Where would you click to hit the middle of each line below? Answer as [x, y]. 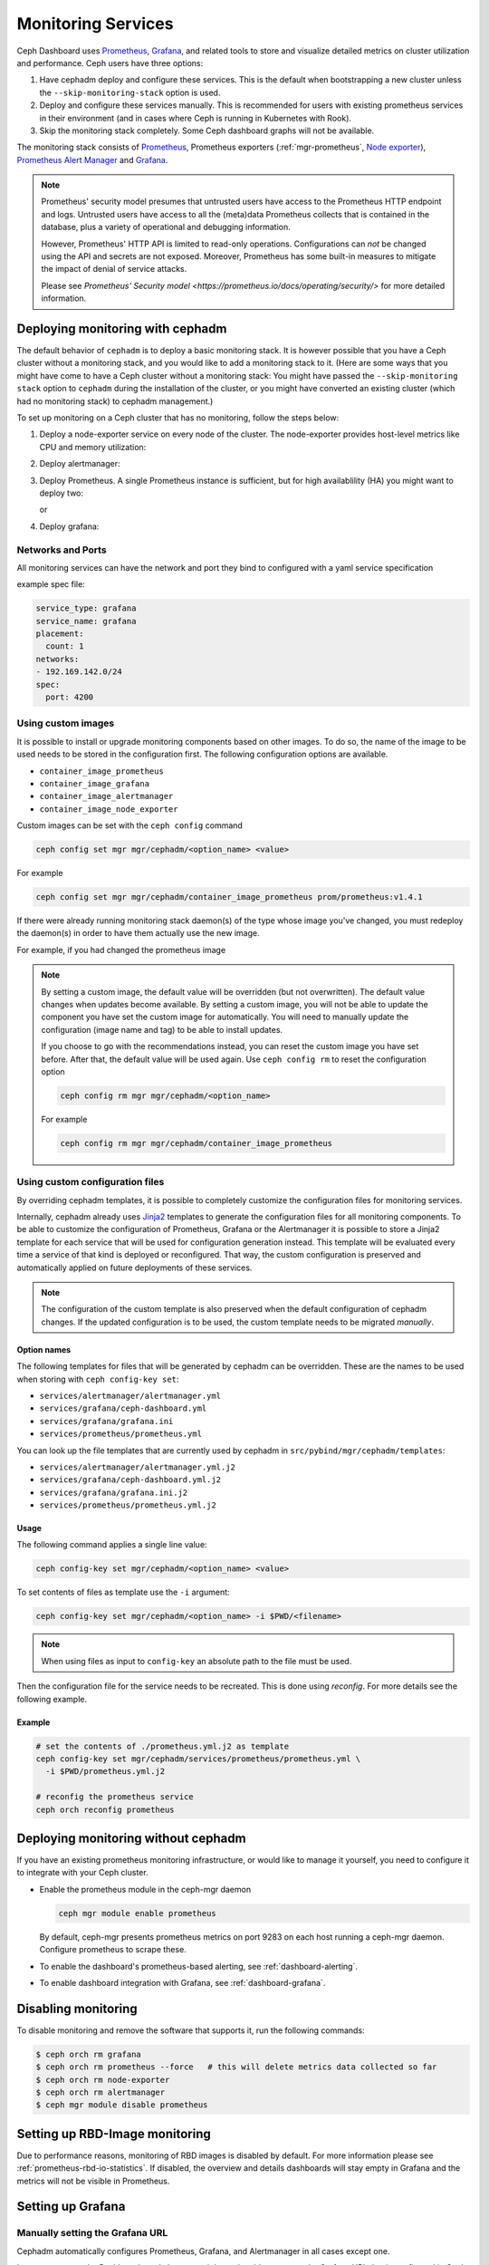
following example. [52, 1699]
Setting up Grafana [71, 2207]
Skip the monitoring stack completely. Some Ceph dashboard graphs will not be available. [207, 130]
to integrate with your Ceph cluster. [82, 1873]
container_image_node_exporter [109, 809]
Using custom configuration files [91, 1182]
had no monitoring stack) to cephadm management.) [115, 401]
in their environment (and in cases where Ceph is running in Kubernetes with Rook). [196, 118]
